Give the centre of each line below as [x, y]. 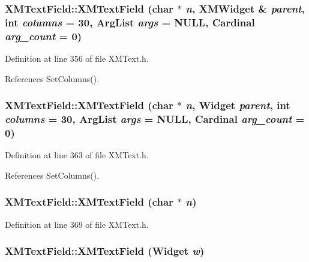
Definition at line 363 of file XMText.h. [77, 155]
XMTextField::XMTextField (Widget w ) [105, 251]
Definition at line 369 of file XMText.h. [77, 224]
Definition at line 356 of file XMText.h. [77, 58]
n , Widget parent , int [238, 105]
